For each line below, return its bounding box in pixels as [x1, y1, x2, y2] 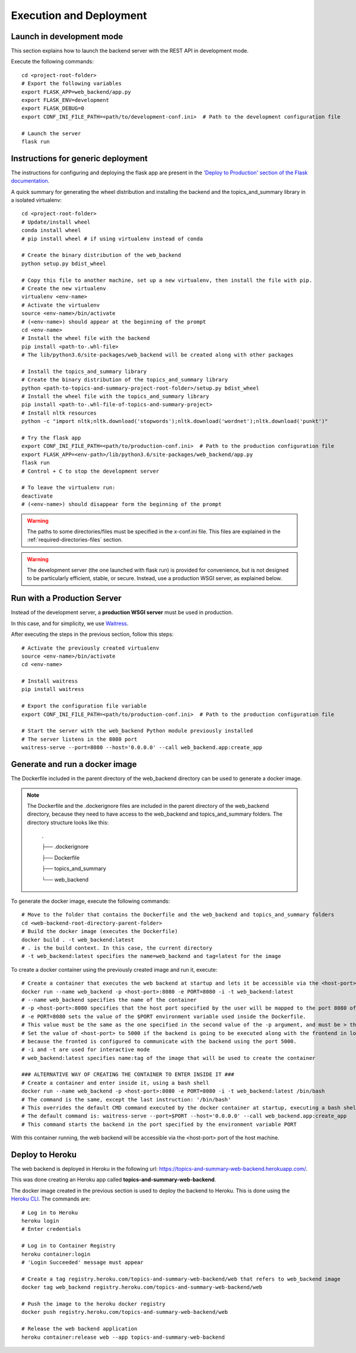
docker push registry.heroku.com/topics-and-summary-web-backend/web [21, 1309, 228, 1316]
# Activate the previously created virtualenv [21, 644, 160, 651]
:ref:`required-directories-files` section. [27, 536, 123, 543]
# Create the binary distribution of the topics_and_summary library [21, 377, 228, 383]
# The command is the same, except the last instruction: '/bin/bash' [21, 1096, 231, 1103]
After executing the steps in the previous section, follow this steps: [11, 631, 174, 638]
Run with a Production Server [11, 593, 122, 603]
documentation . [11, 177, 50, 184]
